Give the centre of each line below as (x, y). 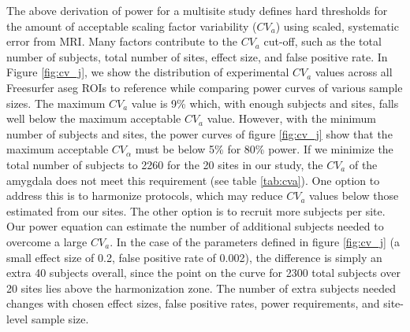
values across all (354, 72)
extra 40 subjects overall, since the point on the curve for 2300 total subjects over (203, 273)
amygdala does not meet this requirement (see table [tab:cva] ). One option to (193, 180)
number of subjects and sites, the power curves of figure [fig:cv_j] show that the (199, 133)
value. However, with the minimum (292, 118)
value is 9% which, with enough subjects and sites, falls (265, 103)
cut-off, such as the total (322, 41)
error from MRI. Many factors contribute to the (122, 41)
